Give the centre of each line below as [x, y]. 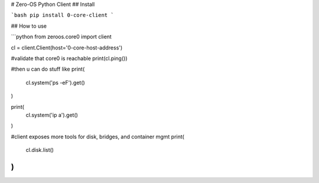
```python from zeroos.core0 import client [61, 37]
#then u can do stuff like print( [48, 69]
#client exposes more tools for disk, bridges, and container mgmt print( [97, 137]
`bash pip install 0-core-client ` [63, 15]
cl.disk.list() [40, 150]
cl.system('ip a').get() [52, 115]
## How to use [29, 26]
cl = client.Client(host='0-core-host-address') [67, 48]
